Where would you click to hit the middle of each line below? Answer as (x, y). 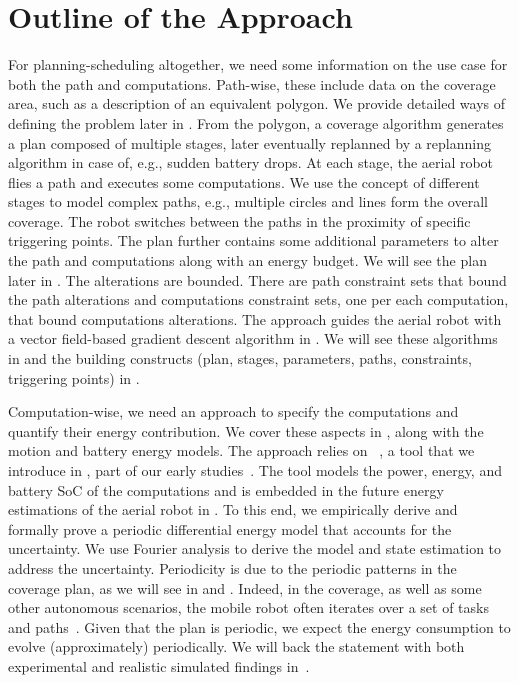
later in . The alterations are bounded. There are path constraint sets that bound (257, 279)
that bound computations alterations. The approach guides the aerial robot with (255, 318)
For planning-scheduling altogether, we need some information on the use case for (258, 64)
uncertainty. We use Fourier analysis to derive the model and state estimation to (255, 548)
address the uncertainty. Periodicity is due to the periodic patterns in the (232, 567)
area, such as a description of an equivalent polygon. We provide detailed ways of (257, 103)
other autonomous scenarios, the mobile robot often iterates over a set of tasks (248, 607)
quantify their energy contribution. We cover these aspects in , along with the (246, 430)
